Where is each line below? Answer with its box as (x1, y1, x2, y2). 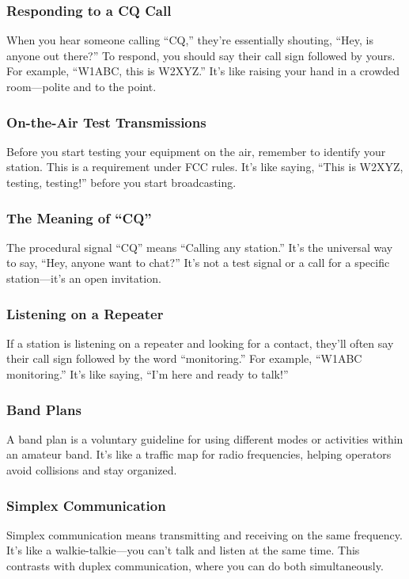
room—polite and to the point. (6, 78, 157, 94)
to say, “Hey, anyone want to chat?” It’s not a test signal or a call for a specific (6, 254, 390, 271)
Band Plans (6, 399, 81, 419)
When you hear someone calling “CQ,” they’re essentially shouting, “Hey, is (6, 32, 374, 48)
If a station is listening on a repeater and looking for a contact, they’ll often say (6, 334, 394, 351)
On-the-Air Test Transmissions (6, 112, 206, 131)
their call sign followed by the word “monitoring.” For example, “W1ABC (6, 350, 362, 367)
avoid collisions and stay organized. (6, 462, 177, 478)
